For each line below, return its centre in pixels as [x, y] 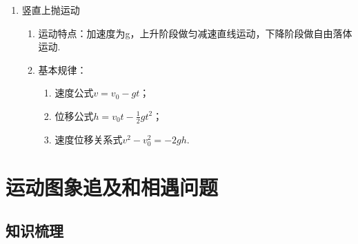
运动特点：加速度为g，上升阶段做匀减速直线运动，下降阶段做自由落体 [195, 33]
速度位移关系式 [89, 139]
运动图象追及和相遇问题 [112, 186]
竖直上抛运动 [51, 10]
